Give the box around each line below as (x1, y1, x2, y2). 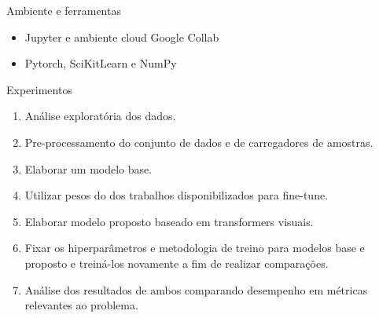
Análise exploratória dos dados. (24, 108, 176, 124)
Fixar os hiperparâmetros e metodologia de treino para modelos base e (24, 239, 365, 256)
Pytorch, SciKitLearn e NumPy (24, 55, 177, 71)
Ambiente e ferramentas (6, 2, 121, 18)
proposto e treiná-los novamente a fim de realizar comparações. (24, 254, 329, 271)
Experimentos (6, 81, 72, 97)
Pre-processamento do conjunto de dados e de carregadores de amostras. (24, 133, 373, 150)
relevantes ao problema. (24, 297, 138, 313)
